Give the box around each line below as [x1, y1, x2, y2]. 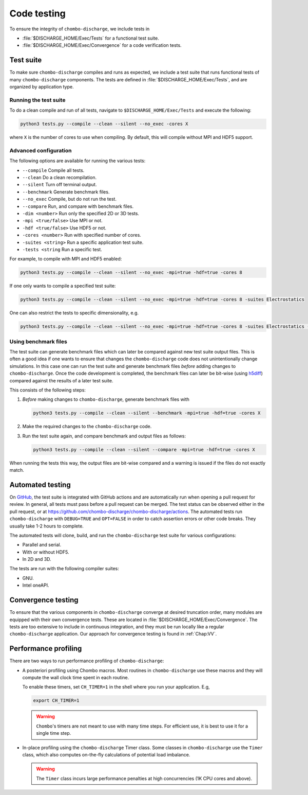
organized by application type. [9, 84, 74, 90]
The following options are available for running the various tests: [9, 157, 146, 164]
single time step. [36, 730, 71, 736]
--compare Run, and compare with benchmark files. [22, 203, 134, 209]
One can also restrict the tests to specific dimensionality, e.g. [9, 310, 139, 316]
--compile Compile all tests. [22, 167, 85, 173]
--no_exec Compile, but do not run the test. [22, 196, 117, 202]
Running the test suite [9, 96, 66, 103]
